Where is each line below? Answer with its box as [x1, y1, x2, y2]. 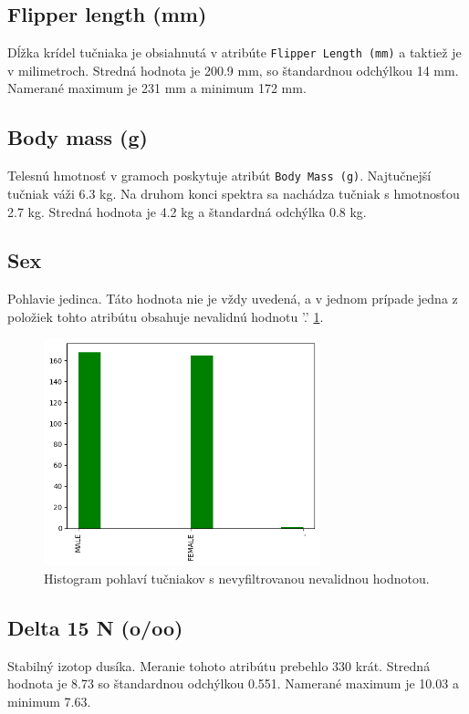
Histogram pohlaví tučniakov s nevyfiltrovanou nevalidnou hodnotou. [44, 568, 430, 587]
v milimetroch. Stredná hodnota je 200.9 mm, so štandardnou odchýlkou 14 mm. [7, 60, 459, 79]
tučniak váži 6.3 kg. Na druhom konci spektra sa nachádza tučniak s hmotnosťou [7, 183, 460, 202]
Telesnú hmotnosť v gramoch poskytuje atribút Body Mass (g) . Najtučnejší [7, 166, 432, 185]
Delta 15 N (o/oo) [7, 613, 183, 641]
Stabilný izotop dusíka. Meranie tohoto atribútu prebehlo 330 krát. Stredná [7, 656, 431, 675]
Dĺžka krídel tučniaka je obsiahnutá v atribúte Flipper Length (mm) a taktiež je [7, 43, 462, 62]
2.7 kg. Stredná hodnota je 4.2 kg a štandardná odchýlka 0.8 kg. [7, 202, 367, 221]
